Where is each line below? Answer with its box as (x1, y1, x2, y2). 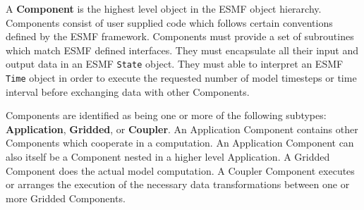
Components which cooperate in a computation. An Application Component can (6, 135, 354, 150)
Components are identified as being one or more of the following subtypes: (6, 108, 327, 123)
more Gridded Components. (6, 190, 126, 205)
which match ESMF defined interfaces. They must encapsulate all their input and (6, 42, 359, 57)
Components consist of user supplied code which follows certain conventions (6, 15, 333, 30)
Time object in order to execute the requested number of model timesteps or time (6, 70, 357, 85)
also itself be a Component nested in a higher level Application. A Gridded (6, 149, 330, 164)
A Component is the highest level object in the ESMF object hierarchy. (6, 1, 322, 16)
